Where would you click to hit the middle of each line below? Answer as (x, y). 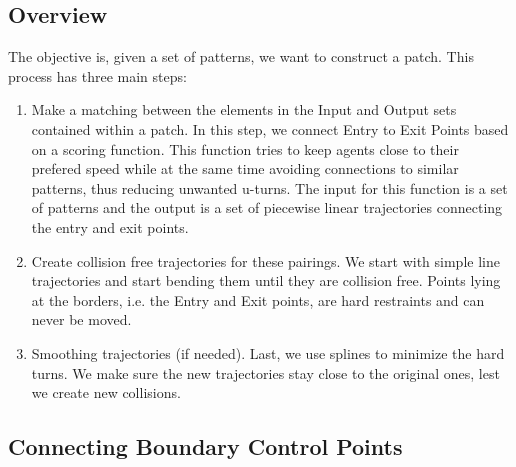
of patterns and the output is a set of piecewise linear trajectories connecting (267, 207)
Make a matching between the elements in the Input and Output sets (244, 109)
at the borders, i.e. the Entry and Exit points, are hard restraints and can (258, 299)
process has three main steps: (97, 75)
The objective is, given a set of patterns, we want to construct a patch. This (241, 56)
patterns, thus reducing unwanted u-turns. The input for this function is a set (269, 187)
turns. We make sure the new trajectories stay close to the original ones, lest (265, 372)
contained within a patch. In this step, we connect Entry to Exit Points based (270, 128)
